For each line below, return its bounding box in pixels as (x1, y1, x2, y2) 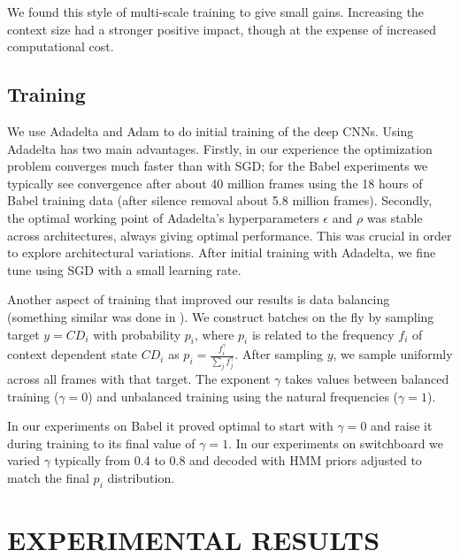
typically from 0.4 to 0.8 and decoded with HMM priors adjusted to (54, 451, 422, 470)
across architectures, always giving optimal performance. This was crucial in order (7, 225, 452, 244)
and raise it (371, 417, 433, 435)
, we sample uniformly (333, 345, 453, 363)
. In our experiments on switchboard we (228, 433, 444, 452)
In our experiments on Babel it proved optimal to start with (7, 417, 333, 435)
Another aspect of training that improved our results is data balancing (7, 290, 390, 309)
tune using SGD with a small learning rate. (7, 260, 241, 279)
